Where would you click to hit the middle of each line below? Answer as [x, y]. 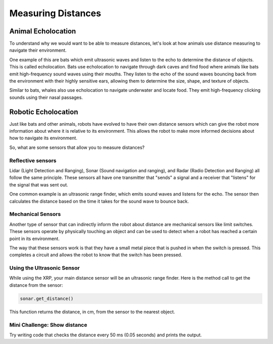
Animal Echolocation [43, 31]
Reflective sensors [33, 161]
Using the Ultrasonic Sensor [45, 268]
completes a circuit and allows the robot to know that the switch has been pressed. [96, 255]
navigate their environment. [38, 50]
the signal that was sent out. [39, 184]
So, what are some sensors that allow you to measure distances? [77, 147]
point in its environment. [35, 239]
